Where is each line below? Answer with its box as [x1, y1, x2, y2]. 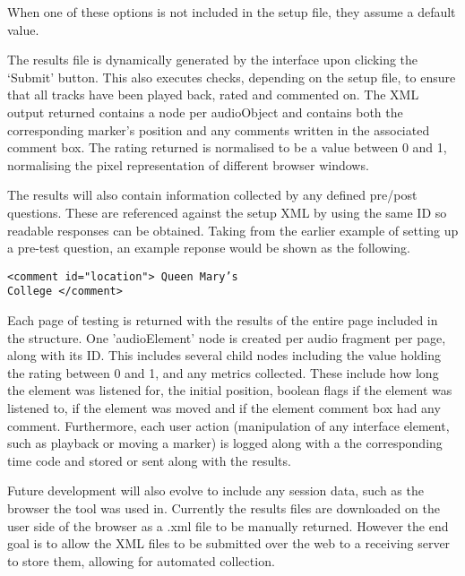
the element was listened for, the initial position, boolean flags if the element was [7, 381, 452, 400]
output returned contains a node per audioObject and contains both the [7, 102, 403, 121]
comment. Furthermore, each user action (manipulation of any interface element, [7, 416, 450, 434]
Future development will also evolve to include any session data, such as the [7, 481, 424, 500]
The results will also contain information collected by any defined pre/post [7, 185, 418, 204]
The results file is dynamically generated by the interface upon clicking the [7, 50, 418, 69]
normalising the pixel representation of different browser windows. [7, 155, 369, 174]
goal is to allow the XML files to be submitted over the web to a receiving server [7, 534, 451, 553]
